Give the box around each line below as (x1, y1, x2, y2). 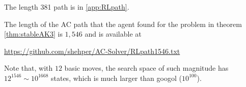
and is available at (85, 28, 142, 39)
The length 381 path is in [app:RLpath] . (4, 2, 129, 12)
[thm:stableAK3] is (4, 28, 63, 39)
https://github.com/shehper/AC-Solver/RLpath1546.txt (4, 45, 180, 56)
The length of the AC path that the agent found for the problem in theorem (4, 18, 242, 29)
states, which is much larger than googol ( (50, 72, 182, 83)
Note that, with (4, 63, 53, 73)
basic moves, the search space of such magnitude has (64, 63, 229, 73)
